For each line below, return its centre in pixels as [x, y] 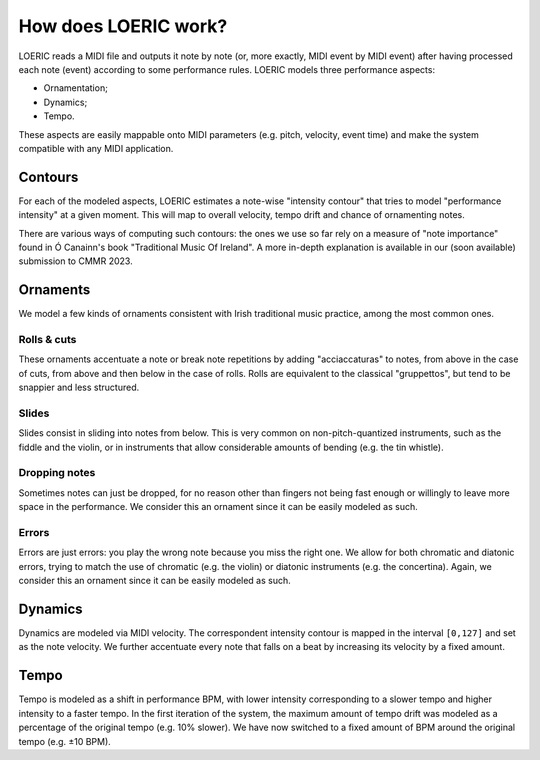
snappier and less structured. [79, 387]
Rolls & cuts [47, 340]
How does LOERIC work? [123, 26]
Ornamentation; [76, 88]
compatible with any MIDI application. [96, 148]
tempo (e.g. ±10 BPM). [65, 741]
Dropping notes [57, 473]
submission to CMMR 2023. [76, 261]
